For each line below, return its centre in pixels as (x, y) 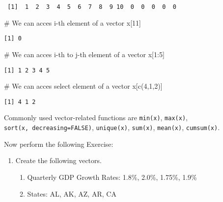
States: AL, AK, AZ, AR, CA (72, 193)
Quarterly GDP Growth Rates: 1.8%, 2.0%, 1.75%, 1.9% (112, 177)
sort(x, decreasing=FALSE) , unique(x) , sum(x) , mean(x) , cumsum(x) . (112, 127)
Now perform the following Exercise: (59, 144)
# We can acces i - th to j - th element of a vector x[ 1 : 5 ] (84, 54)
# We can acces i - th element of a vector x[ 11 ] (72, 22)
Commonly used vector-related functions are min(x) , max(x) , (96, 118)
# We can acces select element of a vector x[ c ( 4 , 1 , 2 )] (83, 86)
